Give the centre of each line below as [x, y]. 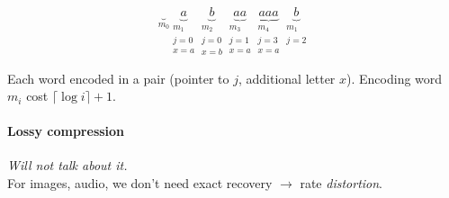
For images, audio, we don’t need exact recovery [140, 183]
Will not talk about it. [67, 165]
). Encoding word [395, 78]
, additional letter [287, 78]
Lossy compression [66, 131]
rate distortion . [341, 183]
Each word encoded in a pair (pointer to [118, 78]
